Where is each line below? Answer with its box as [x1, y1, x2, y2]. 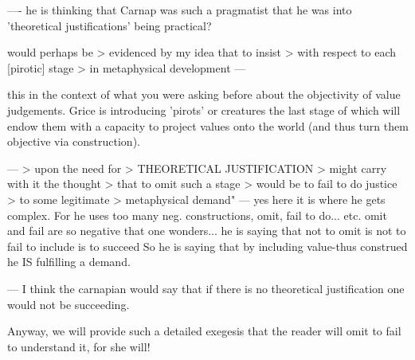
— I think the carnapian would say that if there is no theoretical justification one [7, 280, 405, 296]
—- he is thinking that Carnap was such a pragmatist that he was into [7, 2, 352, 18]
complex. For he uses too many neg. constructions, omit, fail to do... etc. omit [7, 206, 387, 223]
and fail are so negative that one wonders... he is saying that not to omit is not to [7, 222, 406, 239]
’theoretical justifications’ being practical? [7, 17, 212, 33]
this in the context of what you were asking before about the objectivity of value [7, 86, 401, 103]
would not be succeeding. [7, 295, 130, 312]
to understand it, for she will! [7, 338, 151, 354]
